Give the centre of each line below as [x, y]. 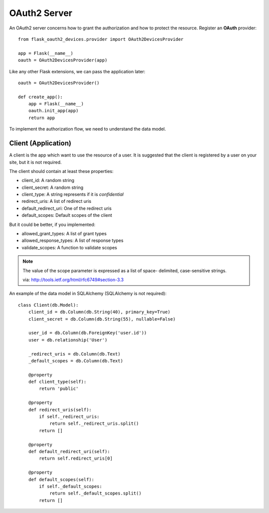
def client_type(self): [57, 382]
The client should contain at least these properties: [62, 171]
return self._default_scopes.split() [96, 493]
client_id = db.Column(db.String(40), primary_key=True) [99, 312]
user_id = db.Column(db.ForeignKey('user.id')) [87, 333]
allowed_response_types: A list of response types [73, 241]
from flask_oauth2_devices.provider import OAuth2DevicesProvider [101, 39]
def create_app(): [41, 97]
